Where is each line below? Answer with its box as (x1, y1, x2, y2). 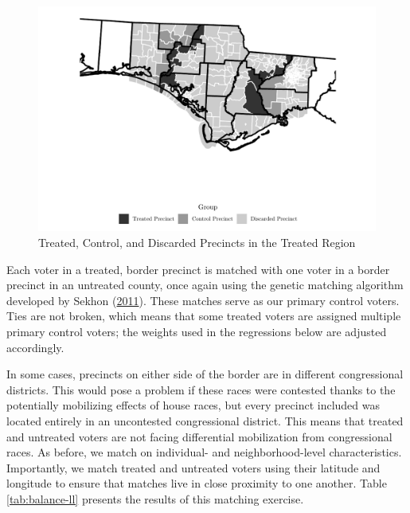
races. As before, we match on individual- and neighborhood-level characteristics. (6, 444, 402, 460)
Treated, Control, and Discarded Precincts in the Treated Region (38, 233, 356, 250)
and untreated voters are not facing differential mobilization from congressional (6, 428, 392, 444)
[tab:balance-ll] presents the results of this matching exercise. (6, 490, 304, 507)
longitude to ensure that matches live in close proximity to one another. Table (6, 475, 387, 491)
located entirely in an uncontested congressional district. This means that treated (6, 412, 404, 429)
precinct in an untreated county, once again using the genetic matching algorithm (6, 276, 404, 293)
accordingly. (6, 339, 64, 355)
